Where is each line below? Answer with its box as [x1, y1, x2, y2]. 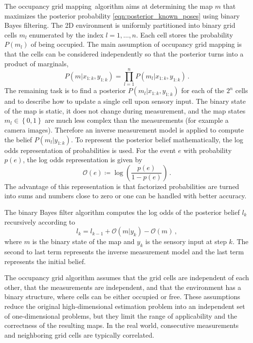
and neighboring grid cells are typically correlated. [4, 329, 154, 340]
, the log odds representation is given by [23, 154, 143, 165]
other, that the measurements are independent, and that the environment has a [4, 282, 241, 292]
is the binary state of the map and [32, 236, 135, 247]
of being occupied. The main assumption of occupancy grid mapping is [31, 39, 242, 49]
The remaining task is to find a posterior [4, 85, 126, 95]
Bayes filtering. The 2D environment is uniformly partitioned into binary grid [4, 20, 235, 30]
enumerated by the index [29, 29, 104, 39]
